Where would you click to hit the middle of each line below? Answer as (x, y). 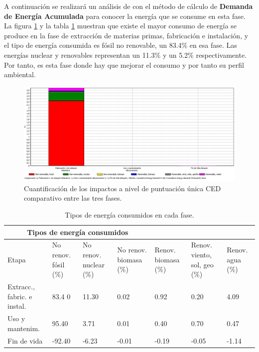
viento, (201, 255)
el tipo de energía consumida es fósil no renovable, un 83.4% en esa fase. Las (121, 45)
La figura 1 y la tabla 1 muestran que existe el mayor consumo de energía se (120, 26)
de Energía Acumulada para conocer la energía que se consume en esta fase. (125, 16)
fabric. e (20, 296)
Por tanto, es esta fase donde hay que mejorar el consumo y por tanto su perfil (124, 64)
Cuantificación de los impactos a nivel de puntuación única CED (123, 188)
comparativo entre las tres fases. (73, 198)
